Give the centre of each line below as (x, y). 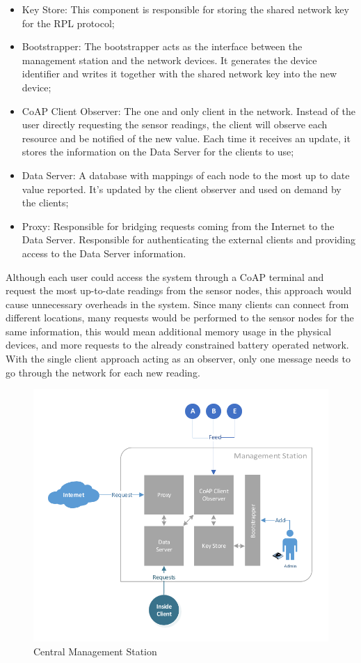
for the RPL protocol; (68, 23)
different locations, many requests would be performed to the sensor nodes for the (180, 318)
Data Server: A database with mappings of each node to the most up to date (186, 175)
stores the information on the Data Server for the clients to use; (158, 152)
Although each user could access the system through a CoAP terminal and (165, 276)
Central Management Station (95, 651)
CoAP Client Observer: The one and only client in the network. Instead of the (188, 110)
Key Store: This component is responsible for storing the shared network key (185, 9)
